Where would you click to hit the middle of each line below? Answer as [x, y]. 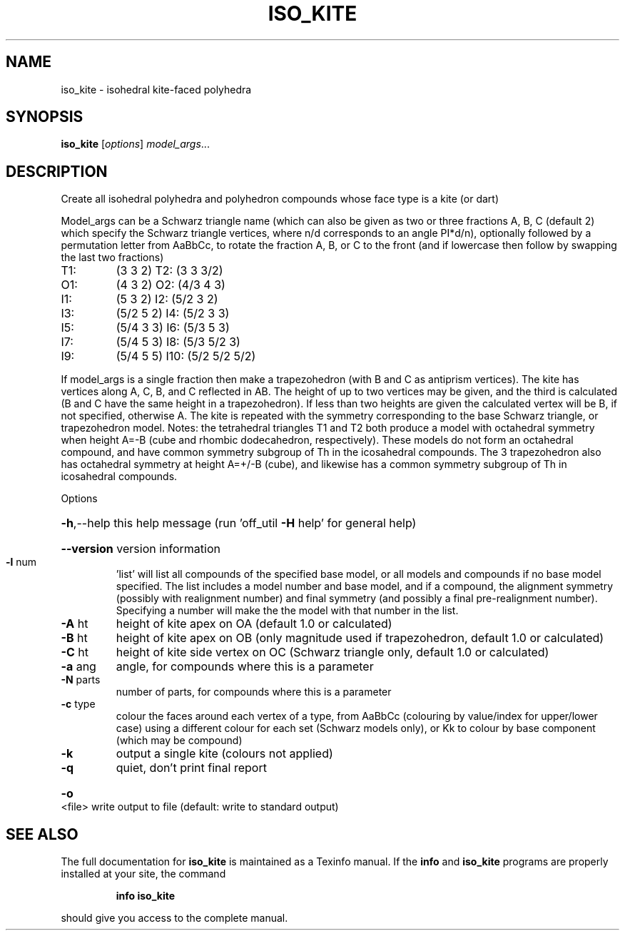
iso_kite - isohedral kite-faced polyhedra [156, 89]
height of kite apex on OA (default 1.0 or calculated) [254, 624]
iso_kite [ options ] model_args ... [135, 144]
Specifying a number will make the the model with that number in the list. [287, 611]
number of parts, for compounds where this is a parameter [254, 692]
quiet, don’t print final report [191, 768]
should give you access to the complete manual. [174, 918]
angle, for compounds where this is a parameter [245, 667]
